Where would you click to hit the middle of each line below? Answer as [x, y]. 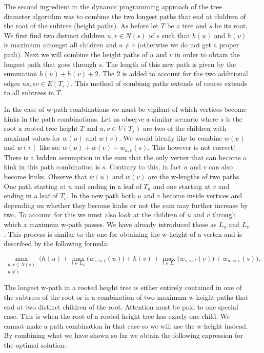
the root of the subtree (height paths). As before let [81, 26]
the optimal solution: [35, 344]
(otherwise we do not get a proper [188, 45]
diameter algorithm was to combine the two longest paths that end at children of [125, 16]
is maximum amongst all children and [60, 45]
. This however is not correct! [191, 147]
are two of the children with [185, 128]
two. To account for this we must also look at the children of [94, 215]
